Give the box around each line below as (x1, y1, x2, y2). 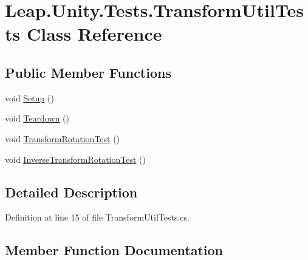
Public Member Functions (5, 63, 171, 81)
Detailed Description (5, 182, 138, 201)
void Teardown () (5, 112, 69, 125)
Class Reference (26, 21, 162, 46)
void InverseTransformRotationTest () (5, 152, 146, 165)
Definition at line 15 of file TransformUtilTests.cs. (5, 211, 190, 224)
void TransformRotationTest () (5, 132, 120, 145)
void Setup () (5, 91, 54, 104)
